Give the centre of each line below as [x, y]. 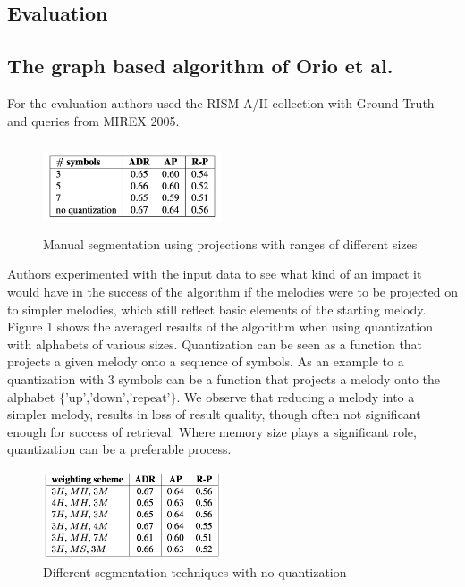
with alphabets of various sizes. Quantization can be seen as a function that [215, 344]
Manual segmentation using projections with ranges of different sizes [230, 243]
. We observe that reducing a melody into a [296, 396]
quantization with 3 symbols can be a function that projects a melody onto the [224, 378]
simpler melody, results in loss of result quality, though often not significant [214, 414]
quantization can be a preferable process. [119, 449]
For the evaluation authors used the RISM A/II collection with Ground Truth [221, 102]
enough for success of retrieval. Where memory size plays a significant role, [212, 431]
